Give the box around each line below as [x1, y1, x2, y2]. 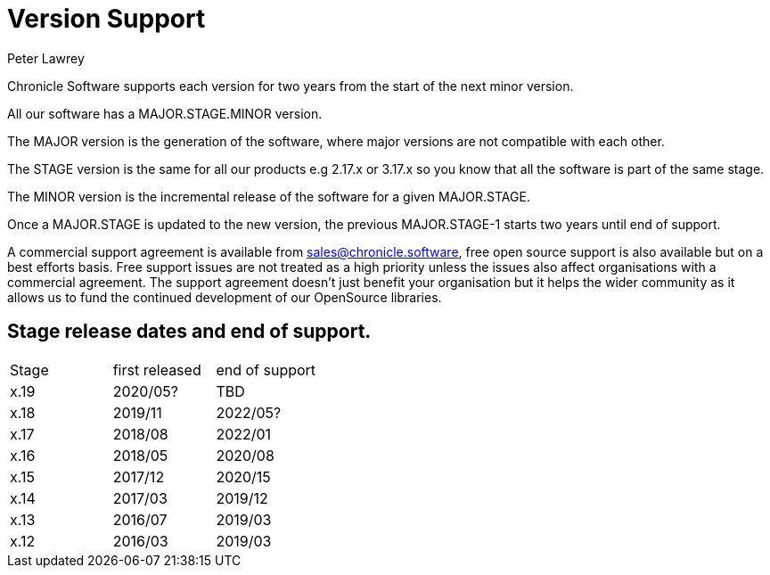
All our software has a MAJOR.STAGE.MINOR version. [7, 105, 323, 121]
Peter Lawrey [7, 50, 85, 66]
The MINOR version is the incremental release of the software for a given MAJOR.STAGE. [7, 188, 530, 204]
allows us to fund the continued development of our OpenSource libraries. [7, 289, 442, 305]
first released [112, 360, 201, 379]
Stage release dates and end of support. [7, 320, 372, 343]
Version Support [7, 4, 206, 34]
